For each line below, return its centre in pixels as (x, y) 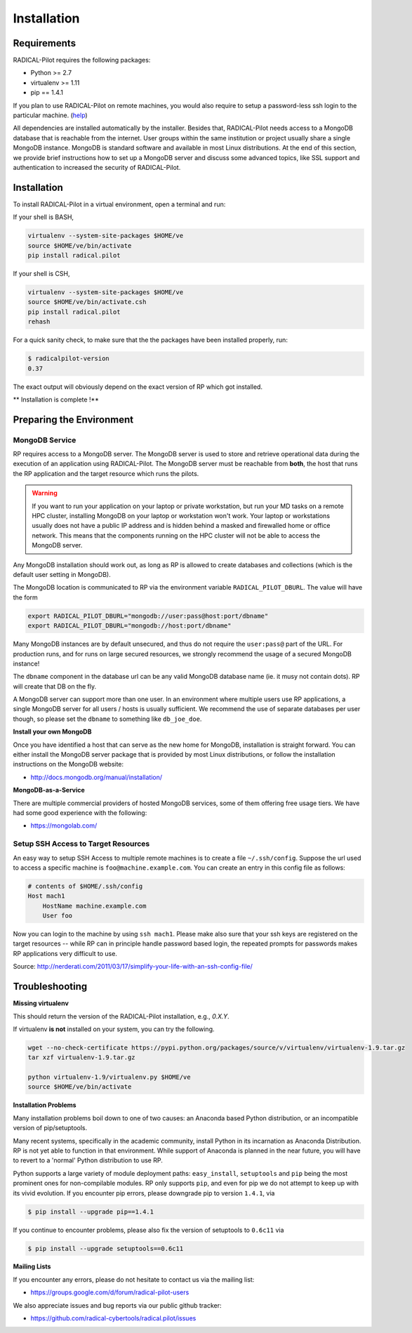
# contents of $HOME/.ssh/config (85, 886)
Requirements (45, 43)
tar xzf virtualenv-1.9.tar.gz (82, 1057)
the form (25, 597)
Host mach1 (46, 896)
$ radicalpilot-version (69, 359)
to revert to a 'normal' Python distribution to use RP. (88, 1160)
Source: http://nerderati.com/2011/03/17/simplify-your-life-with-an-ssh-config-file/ (133, 967)
